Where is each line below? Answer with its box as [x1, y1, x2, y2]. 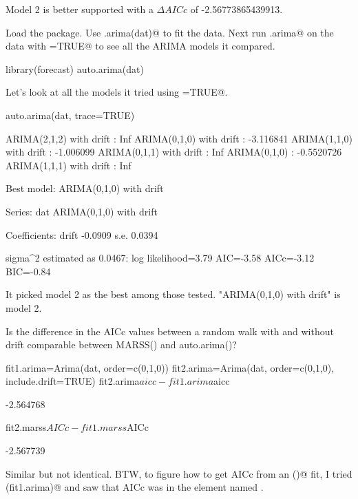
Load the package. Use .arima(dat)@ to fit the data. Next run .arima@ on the [6, 25, 334, 39]
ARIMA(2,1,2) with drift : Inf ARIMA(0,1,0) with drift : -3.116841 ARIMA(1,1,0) [6, 131, 352, 145]
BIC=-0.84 [6, 264, 51, 278]
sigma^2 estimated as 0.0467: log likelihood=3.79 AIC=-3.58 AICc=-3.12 [6, 251, 315, 265]
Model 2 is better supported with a [6, 2, 154, 16]
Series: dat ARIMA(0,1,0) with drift [6, 204, 158, 218]
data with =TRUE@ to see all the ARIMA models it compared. [6, 39, 275, 53]
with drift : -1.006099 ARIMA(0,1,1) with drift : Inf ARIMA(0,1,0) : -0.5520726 [6, 145, 342, 159]
